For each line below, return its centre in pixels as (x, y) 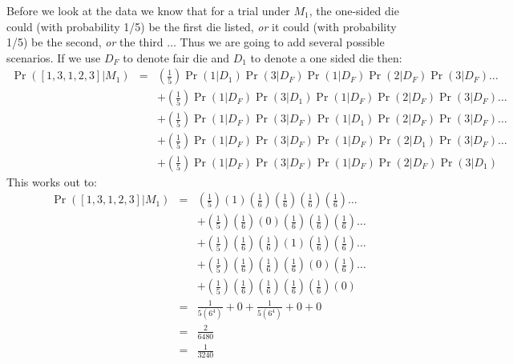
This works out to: (52, 181)
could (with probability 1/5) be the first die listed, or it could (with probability (202, 26)
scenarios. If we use (54, 57)
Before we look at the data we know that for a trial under (148, 10)
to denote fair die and (176, 57)
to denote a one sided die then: (326, 57)
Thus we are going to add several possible (282, 42)
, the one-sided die (354, 10)
